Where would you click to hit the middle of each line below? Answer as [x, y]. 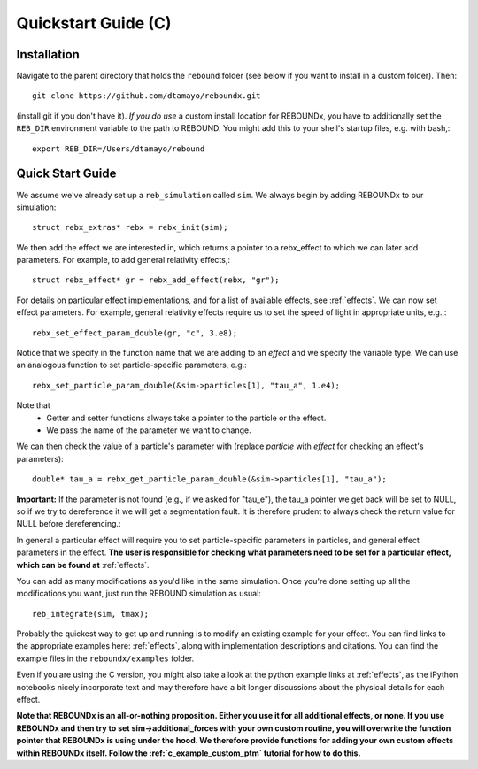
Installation [48, 54]
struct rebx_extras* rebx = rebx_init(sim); [131, 227]
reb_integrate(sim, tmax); [91, 614]
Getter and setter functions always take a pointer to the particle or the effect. [186, 418]
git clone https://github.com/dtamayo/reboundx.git [146, 96]
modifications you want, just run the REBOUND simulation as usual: [139, 594]
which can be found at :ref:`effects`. [83, 565]
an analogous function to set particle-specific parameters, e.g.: [131, 365]
